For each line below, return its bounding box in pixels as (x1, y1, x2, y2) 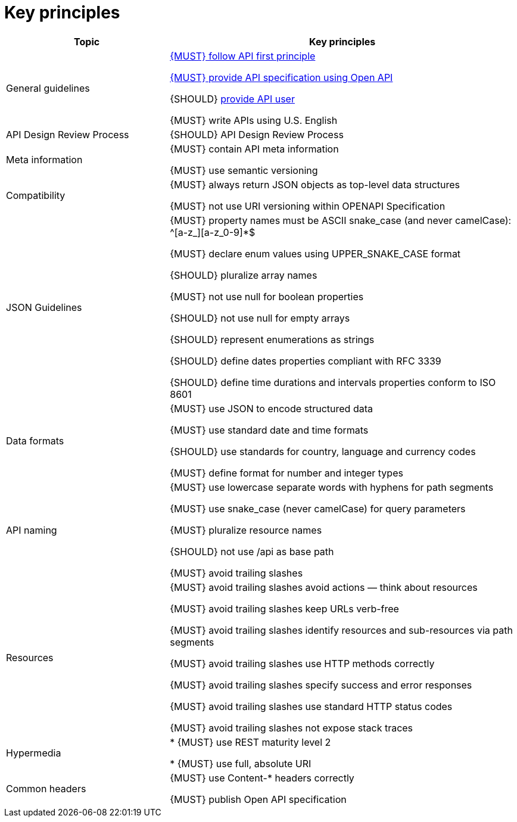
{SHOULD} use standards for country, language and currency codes (170, 445, 476, 457)
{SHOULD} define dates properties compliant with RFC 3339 (170, 354, 441, 367)
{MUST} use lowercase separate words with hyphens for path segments (170, 481, 494, 493)
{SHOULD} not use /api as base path (170, 545, 334, 558)
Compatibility (6, 189, 66, 201)
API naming (6, 524, 57, 536)
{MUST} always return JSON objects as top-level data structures (170, 178, 460, 191)
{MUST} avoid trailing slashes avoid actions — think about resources (170, 581, 478, 593)
